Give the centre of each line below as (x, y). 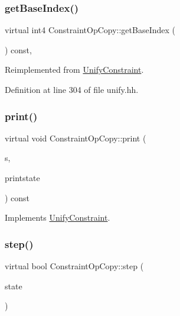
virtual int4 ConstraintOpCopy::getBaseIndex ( (90, 30)
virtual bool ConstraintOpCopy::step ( (74, 266)
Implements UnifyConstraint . (58, 217)
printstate (22, 178)
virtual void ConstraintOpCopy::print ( (76, 138)
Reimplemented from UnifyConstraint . (74, 70)
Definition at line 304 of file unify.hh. (72, 89)
